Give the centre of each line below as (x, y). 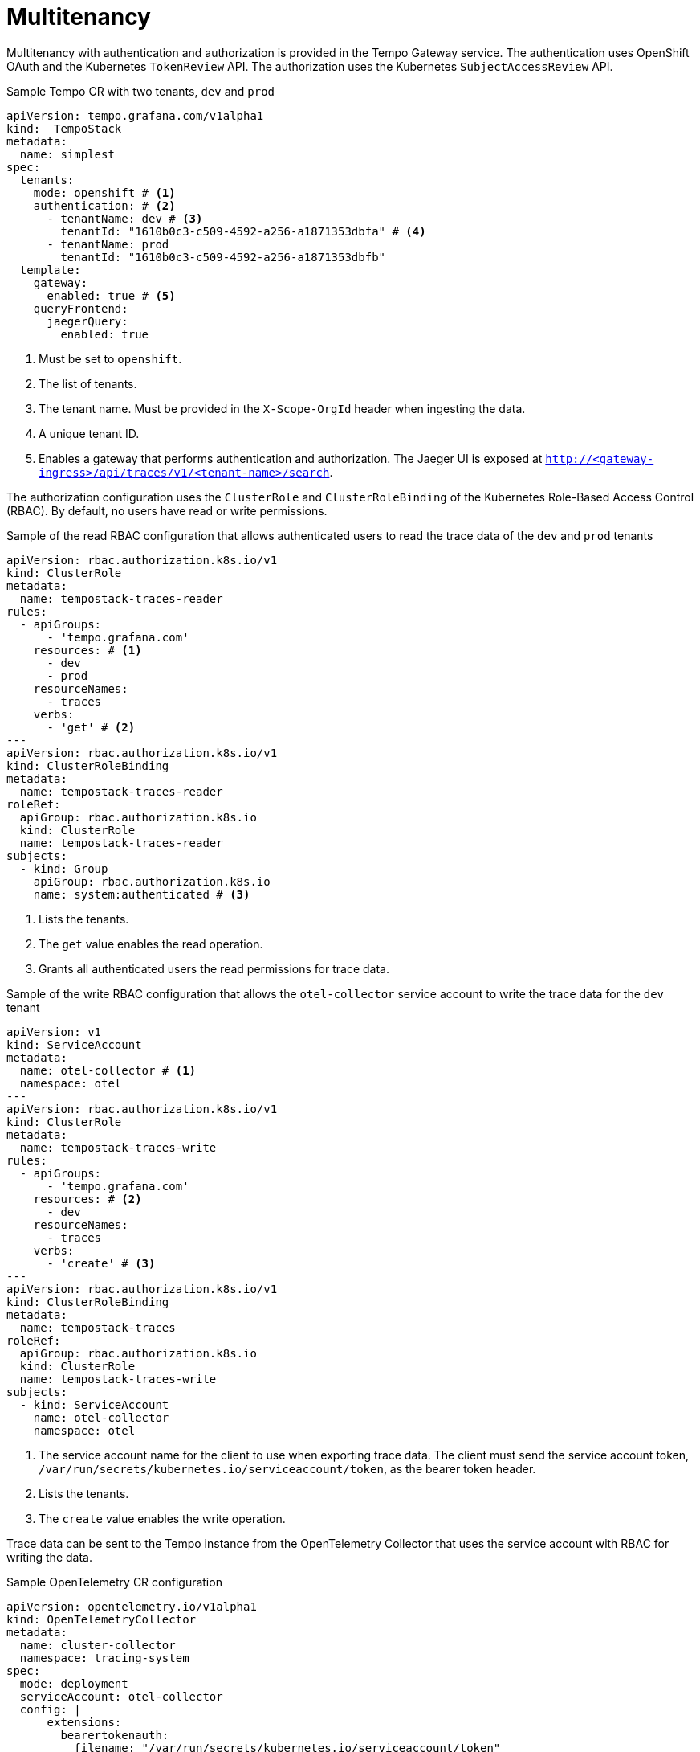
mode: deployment (74, 1683)
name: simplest (67, 154)
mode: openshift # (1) (104, 192)
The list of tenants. (88, 383)
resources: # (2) (87, 1199)
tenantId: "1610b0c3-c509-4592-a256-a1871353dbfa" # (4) (243, 231)
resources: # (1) (87, 650)
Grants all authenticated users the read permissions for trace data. (214, 968)
